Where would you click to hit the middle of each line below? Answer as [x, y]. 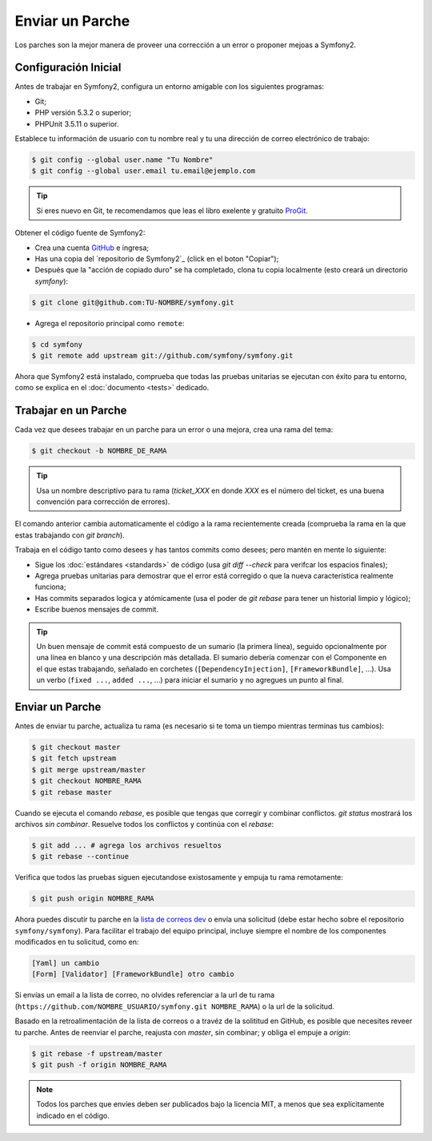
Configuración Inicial [68, 68]
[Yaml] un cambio [66, 963]
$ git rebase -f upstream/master [97, 1053]
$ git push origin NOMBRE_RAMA [93, 899]
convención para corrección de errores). [103, 502]
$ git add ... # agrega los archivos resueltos [126, 845]
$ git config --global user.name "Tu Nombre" [122, 160]
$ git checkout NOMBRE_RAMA [86, 781]
